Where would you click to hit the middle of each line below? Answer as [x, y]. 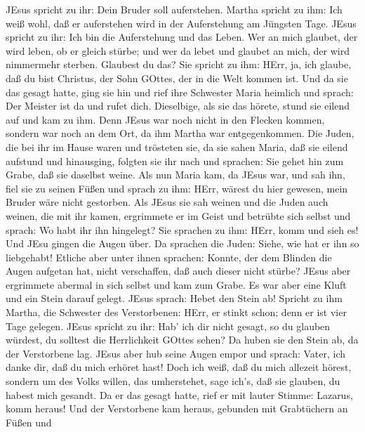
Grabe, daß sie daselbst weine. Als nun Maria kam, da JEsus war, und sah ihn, [175, 175]
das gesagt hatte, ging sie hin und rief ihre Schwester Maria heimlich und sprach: [180, 92]
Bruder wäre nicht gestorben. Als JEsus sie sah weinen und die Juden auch [167, 202]
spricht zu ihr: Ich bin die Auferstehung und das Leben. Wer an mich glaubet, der [182, 37]
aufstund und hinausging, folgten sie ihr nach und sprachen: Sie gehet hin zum [175, 161]
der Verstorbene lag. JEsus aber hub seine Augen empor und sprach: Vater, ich [176, 353]
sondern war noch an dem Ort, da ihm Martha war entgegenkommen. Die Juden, [180, 133]
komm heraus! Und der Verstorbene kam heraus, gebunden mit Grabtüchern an [177, 408]
